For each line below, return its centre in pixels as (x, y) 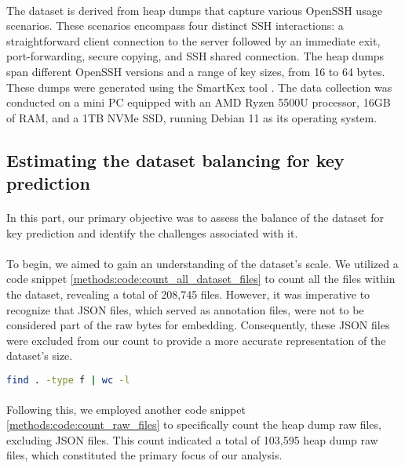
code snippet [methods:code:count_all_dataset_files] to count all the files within (201, 279)
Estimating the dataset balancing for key (175, 160)
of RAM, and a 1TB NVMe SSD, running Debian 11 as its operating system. (192, 117)
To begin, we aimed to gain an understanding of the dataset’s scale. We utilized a (202, 263)
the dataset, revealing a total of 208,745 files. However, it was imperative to (188, 294)
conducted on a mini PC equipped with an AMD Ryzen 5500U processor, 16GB (199, 102)
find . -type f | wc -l (68, 381)
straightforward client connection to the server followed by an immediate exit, (193, 40)
